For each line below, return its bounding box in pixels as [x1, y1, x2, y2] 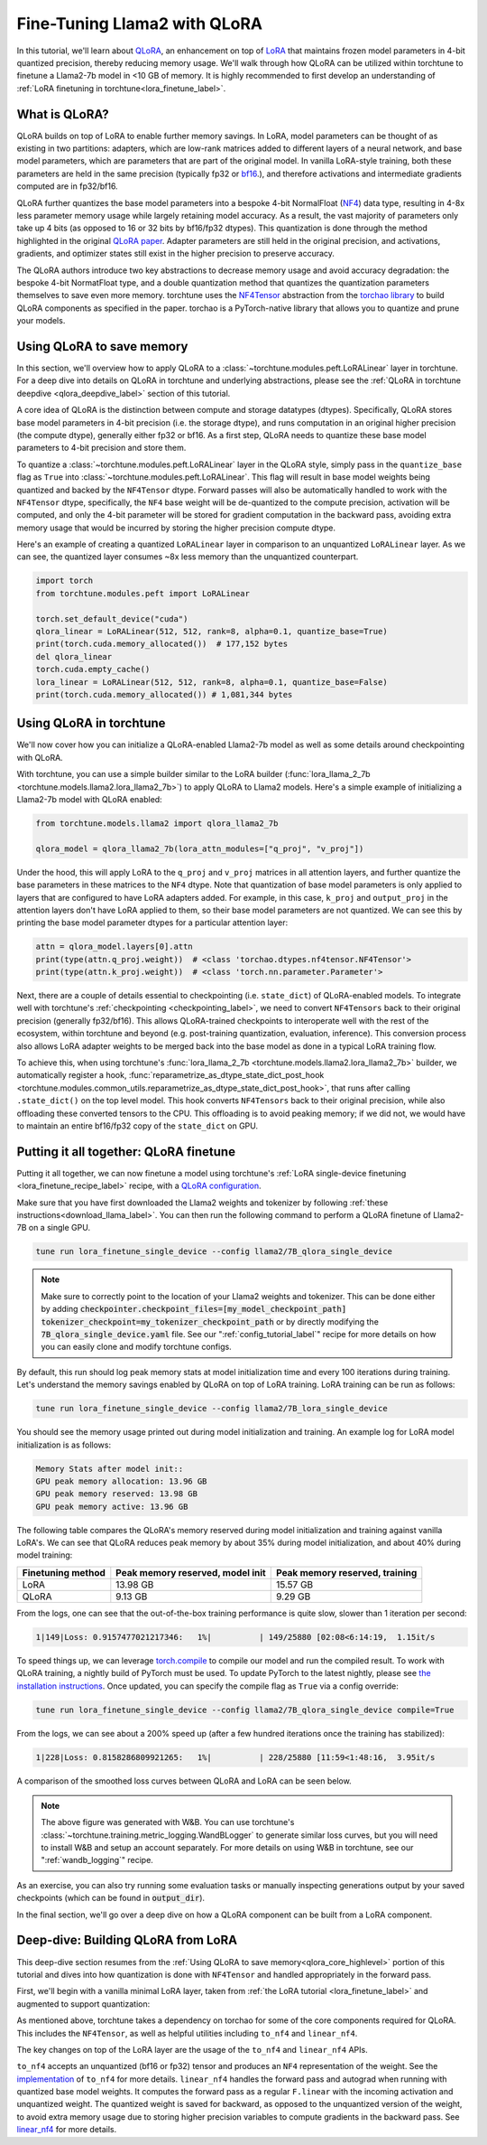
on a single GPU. [28, 1222, 90, 1233]
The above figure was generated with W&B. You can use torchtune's [41, 1817, 295, 1828]
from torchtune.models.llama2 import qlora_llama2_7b [35, 819, 279, 829]
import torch [35, 576, 94, 586]
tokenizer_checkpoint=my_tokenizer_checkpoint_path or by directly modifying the [41, 1316, 379, 1327]
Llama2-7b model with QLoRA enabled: [16, 794, 162, 805]
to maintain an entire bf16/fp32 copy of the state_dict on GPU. [16, 1120, 259, 1131]
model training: [16, 1550, 73, 1560]
